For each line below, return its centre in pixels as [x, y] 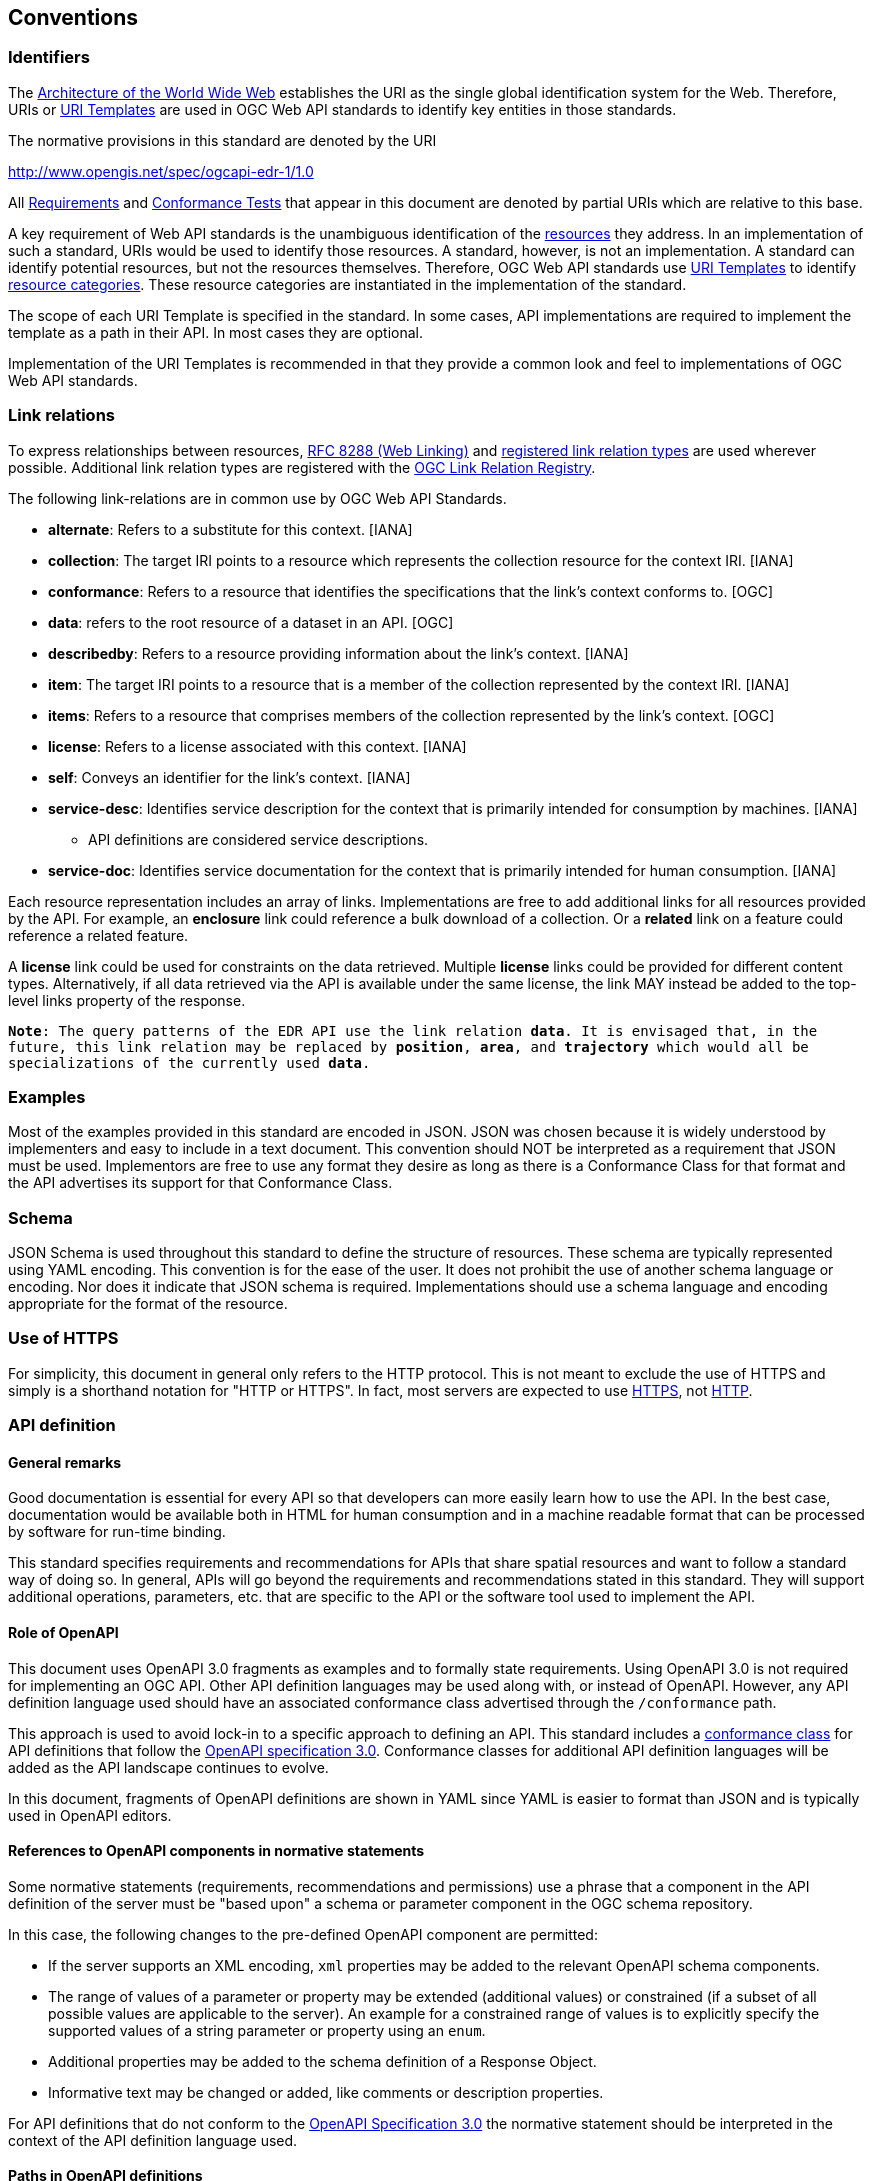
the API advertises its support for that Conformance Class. [200, 1183]
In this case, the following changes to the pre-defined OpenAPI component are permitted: [303, 1934]
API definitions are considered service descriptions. [258, 839]
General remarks [65, 1462]
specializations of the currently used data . [189, 1062]
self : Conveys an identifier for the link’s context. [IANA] [229, 777]
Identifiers [49, 57]
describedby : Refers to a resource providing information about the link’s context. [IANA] [338, 653]
